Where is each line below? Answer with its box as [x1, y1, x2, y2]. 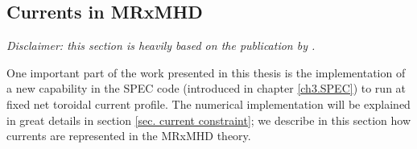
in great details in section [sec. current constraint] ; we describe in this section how [6, 111, 411, 128]
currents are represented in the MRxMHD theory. [6, 127, 251, 144]
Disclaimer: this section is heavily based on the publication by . [6, 37, 316, 54]
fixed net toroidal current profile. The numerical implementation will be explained [6, 95, 411, 112]
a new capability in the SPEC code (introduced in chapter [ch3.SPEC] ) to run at [6, 80, 407, 97]
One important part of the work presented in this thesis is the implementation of [6, 64, 406, 81]
